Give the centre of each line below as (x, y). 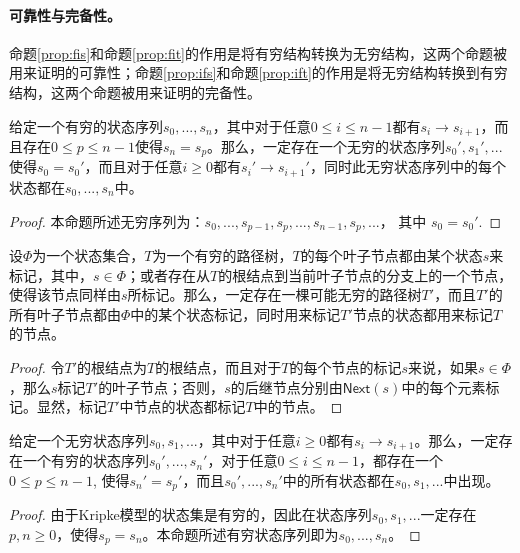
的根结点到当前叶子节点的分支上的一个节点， (365, 274)
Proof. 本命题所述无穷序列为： (107, 220)
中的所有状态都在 (338, 479)
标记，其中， (51, 274)
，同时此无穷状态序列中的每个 (407, 166)
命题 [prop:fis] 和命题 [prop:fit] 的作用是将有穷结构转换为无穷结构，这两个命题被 (258, 52)
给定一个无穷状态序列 (79, 439)
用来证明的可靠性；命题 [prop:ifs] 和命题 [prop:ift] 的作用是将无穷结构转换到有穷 (258, 72)
